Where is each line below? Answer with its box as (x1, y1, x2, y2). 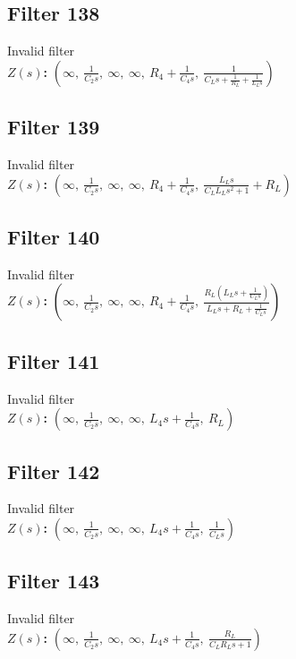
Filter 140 (7, 222, 100, 250)
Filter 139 (7, 113, 100, 141)
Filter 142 (7, 457, 100, 484)
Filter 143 (7, 567, 100, 595)
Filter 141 (7, 347, 100, 374)
